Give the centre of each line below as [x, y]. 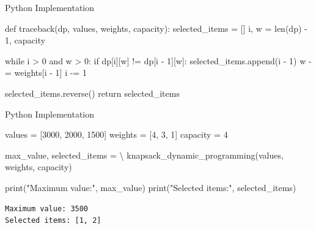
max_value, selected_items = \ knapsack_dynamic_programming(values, [144, 155]
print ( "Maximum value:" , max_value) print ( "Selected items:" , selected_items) [151, 187]
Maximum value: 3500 [47, 208]
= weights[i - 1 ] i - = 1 [46, 73]
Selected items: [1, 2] [53, 221]
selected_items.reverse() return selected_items [92, 93]
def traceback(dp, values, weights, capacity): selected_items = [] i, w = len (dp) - [156, 28]
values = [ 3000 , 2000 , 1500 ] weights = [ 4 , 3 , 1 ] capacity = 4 [116, 134]
